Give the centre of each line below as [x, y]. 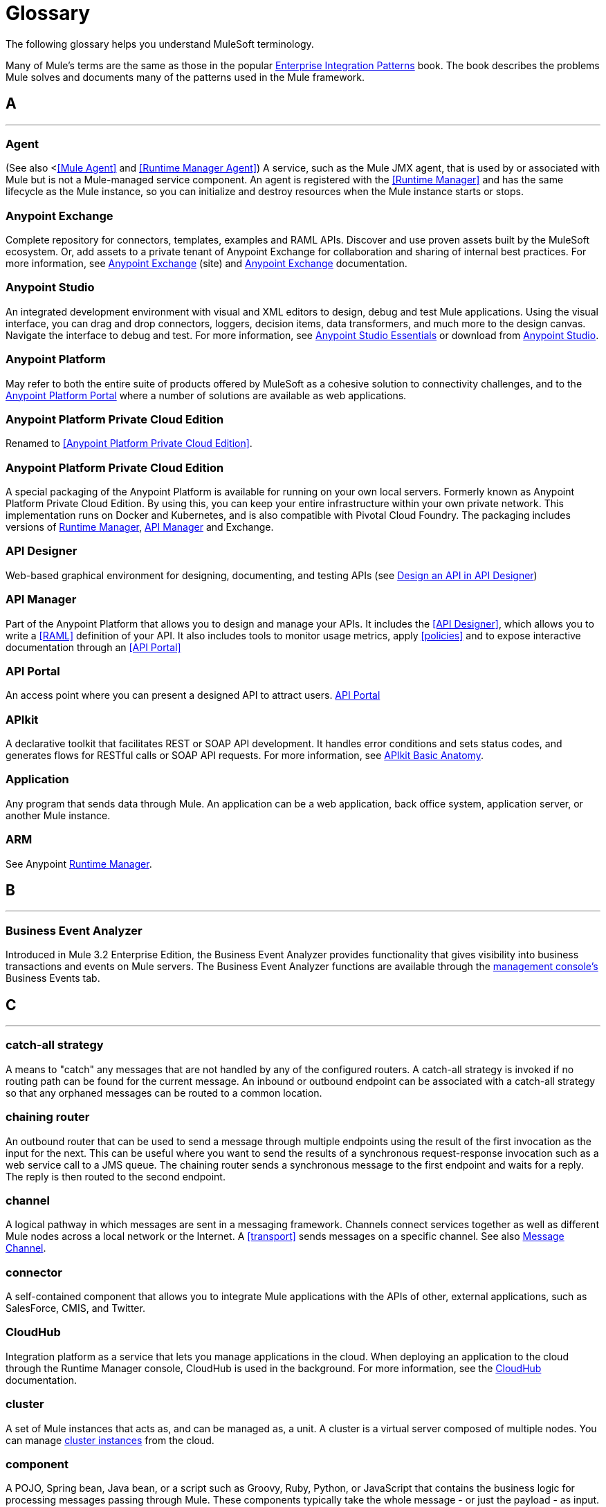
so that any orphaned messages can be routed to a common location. [164, 1093]
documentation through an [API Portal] [93, 647]
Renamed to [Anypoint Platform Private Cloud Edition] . [129, 444]
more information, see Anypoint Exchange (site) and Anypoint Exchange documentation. [206, 264]
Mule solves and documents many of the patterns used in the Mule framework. [185, 77]
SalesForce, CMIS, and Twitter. [75, 1308]
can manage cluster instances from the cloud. [110, 1440]
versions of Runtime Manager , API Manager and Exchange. [140, 527]
